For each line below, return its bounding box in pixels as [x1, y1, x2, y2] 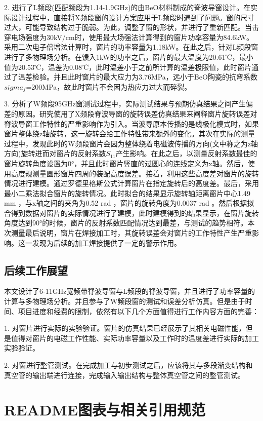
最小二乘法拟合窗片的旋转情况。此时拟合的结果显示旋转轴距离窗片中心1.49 [4, 187, 250, 198]
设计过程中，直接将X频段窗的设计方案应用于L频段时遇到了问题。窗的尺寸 [11, 12, 255, 22]
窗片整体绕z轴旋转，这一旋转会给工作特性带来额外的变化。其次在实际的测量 [4, 128, 255, 139]
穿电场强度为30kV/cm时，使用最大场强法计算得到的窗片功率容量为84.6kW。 [4, 31, 254, 42]
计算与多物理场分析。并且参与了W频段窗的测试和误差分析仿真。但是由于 [4, 296, 245, 307]
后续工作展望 [4, 262, 68, 278]
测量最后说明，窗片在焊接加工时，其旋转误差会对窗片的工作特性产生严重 [11, 227, 252, 238]
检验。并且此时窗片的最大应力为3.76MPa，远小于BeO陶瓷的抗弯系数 [32, 71, 257, 82]
